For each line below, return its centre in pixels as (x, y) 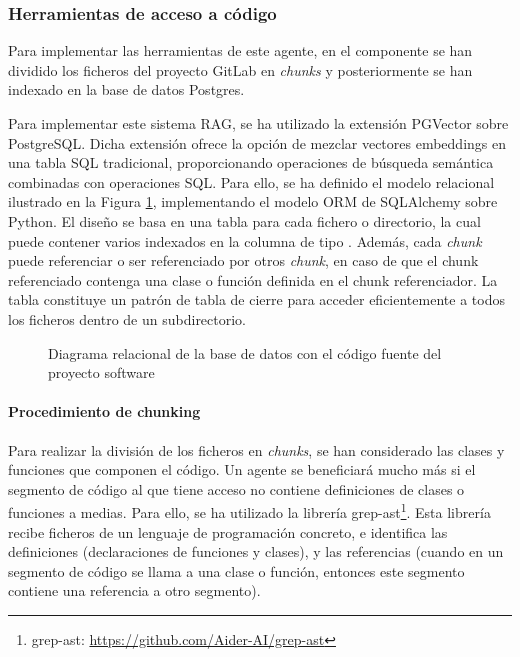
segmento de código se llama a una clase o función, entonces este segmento (236, 570)
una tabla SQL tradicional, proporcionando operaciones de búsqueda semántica (251, 162)
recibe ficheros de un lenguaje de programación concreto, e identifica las (228, 531)
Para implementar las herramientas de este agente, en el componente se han (240, 50)
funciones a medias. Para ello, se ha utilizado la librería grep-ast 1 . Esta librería (249, 510)
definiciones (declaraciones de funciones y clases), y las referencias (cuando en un (256, 551)
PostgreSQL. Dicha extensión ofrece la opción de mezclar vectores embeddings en (257, 142)
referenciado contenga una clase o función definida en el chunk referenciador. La (253, 279)
